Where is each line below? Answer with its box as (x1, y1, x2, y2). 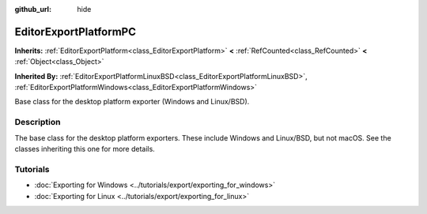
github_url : (14, 5, 51, 13)
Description (14, 117, 61, 128)
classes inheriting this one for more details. (14, 145, 156, 153)
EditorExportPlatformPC (14, 24, 136, 39)
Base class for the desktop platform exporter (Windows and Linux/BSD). (14, 97, 250, 107)
